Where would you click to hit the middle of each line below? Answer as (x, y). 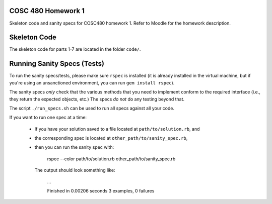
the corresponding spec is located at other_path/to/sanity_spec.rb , (111, 138)
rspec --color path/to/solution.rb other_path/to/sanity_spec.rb (111, 159)
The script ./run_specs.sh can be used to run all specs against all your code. (92, 108)
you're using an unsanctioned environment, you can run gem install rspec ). (92, 82)
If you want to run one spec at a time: (48, 118)
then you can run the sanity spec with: (74, 147)
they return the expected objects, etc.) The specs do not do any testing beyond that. (97, 99)
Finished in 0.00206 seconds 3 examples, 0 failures (101, 191)
